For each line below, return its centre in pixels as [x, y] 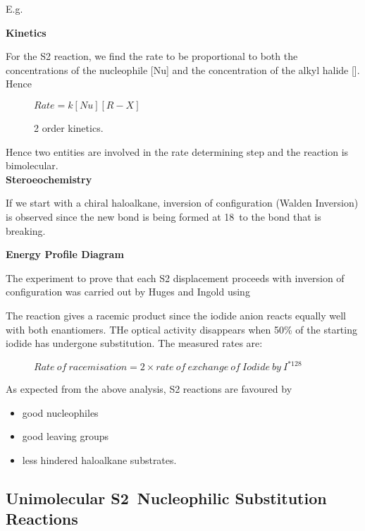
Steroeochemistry [49, 179]
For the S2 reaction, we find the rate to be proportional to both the [152, 56]
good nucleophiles [60, 412]
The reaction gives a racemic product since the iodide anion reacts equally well [176, 315]
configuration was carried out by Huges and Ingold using [128, 292]
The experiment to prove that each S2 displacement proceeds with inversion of [175, 277]
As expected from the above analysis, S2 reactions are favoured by [149, 389]
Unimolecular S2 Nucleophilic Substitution [166, 498]
